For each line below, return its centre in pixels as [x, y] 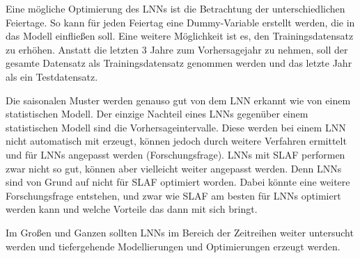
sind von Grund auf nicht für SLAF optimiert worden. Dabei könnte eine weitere [178, 182]
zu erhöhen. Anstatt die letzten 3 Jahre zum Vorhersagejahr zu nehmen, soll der [177, 49]
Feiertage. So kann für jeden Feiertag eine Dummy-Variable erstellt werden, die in [180, 22]
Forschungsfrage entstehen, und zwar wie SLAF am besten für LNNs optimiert [173, 195]
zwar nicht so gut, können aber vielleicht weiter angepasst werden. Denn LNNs [174, 168]
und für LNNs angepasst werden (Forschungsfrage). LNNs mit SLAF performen [175, 154]
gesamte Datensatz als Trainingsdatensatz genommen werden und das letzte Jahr [179, 63]
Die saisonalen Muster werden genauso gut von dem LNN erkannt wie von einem [178, 100]
